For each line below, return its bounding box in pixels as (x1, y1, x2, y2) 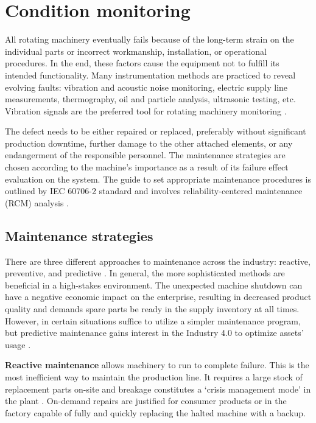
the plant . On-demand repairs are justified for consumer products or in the (5, 394, 287, 407)
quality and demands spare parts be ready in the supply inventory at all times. (5, 302, 300, 315)
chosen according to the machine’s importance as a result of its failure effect (5, 161, 289, 173)
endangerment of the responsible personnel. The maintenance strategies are (5, 149, 286, 161)
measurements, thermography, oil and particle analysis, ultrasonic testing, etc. (5, 93, 296, 105)
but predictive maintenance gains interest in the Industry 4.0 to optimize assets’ (5, 326, 304, 339)
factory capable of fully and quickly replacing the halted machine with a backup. (5, 406, 306, 419)
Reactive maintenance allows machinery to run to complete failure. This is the (5, 358, 309, 371)
